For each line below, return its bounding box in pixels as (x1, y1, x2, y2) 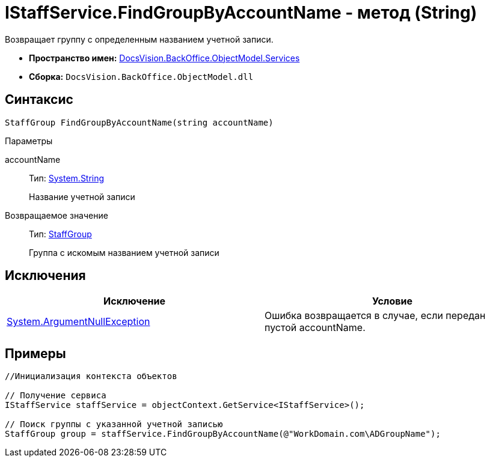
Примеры (5, 345, 66, 361)
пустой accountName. (265, 321, 366, 334)
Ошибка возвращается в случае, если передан (265, 309, 486, 322)
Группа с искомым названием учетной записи (29, 247, 219, 258)
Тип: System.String (29, 172, 105, 183)
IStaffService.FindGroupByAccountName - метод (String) (5, 2, 477, 23)
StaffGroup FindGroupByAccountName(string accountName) (5, 117, 274, 127)
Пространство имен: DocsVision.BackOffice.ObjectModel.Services (29, 52, 300, 63)
